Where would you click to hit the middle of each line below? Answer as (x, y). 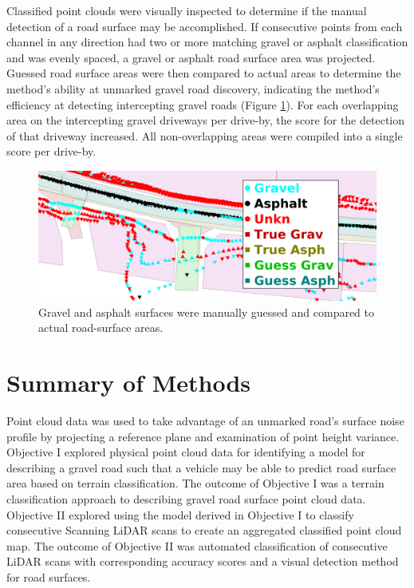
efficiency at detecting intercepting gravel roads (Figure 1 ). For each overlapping (203, 104)
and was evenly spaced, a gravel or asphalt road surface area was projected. (191, 57)
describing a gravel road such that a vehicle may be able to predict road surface (201, 467)
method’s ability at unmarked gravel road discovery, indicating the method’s (193, 88)
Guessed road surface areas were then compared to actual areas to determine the (204, 73)
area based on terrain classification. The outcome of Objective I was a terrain (195, 483)
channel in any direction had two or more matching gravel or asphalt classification (207, 42)
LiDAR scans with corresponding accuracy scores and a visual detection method (203, 561)
